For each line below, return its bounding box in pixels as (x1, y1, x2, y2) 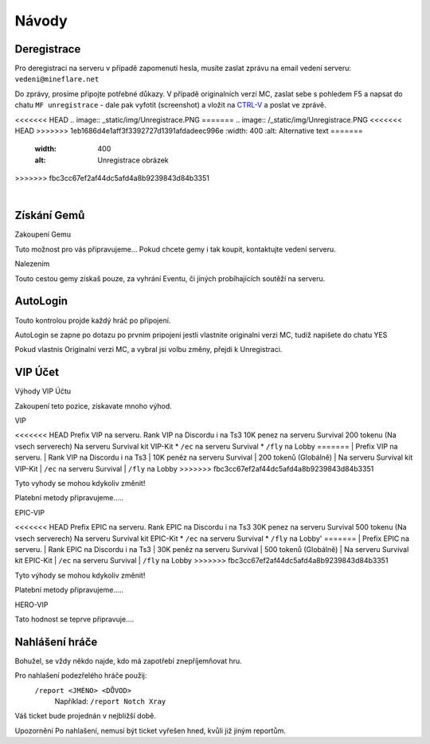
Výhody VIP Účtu (14, 386, 72, 396)
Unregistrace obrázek (97, 155, 169, 165)
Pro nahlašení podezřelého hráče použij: (14, 671, 147, 680)
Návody (14, 12, 68, 29)
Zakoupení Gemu (14, 229, 72, 239)
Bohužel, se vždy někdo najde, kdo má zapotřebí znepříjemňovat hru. (14, 656, 242, 665)
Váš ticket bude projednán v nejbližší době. (14, 711, 157, 721)
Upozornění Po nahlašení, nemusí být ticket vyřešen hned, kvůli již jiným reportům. (14, 726, 286, 735)
